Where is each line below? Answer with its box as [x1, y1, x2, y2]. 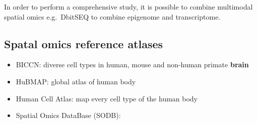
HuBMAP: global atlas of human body [16, 76, 136, 86]
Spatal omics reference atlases [4, 36, 163, 51]
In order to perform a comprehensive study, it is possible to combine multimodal [4, 2, 253, 12]
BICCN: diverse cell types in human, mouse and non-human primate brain [16, 59, 249, 70]
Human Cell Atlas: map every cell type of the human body [16, 93, 198, 103]
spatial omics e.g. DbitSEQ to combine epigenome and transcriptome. [4, 11, 221, 22]
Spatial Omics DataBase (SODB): [16, 110, 121, 120]
